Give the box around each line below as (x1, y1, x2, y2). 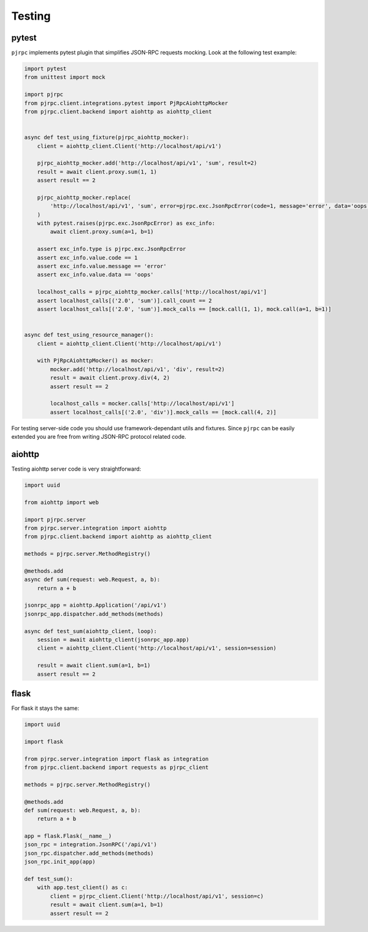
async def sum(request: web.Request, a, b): (24, 576, 161, 583)
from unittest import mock (24, 74, 105, 81)
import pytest (24, 65, 67, 72)
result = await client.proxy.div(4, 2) (50, 374, 170, 382)
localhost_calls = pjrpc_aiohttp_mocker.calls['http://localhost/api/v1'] (37, 288, 267, 296)
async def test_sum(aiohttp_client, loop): (24, 628, 158, 634)
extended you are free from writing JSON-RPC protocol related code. (11, 433, 186, 441)
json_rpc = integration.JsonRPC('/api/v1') (24, 841, 158, 848)
